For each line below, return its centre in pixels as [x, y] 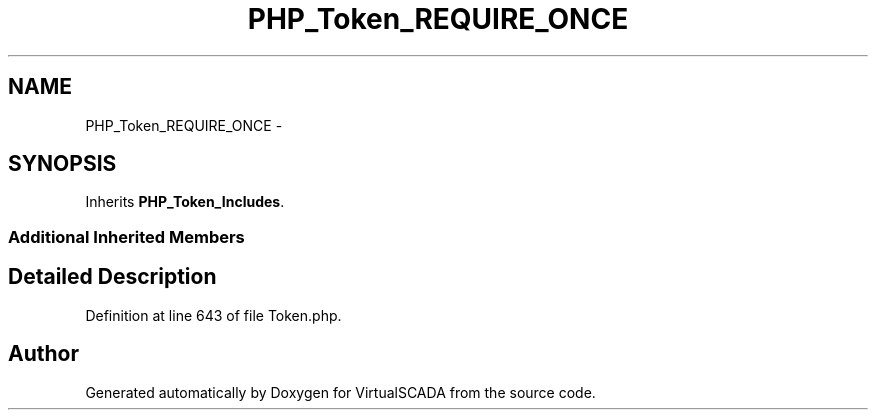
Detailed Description [112, 277]
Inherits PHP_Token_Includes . [185, 202]
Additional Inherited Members [126, 236]
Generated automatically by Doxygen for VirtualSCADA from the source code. [340, 392]
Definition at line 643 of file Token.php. [213, 315]
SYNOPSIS [62, 164]
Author [43, 354]
